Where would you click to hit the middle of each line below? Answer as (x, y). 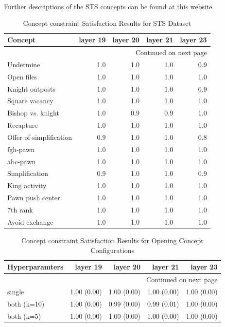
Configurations (112, 250)
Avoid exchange (30, 221)
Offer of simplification (40, 137)
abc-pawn (22, 161)
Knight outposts (31, 88)
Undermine (24, 64)
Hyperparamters (35, 267)
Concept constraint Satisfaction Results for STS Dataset (107, 23)
